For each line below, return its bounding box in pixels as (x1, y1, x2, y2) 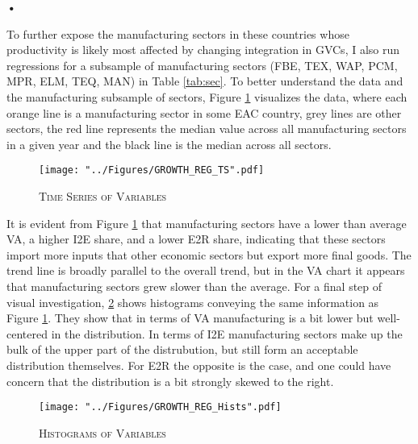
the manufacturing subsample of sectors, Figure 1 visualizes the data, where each (6, 88, 408, 105)
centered (6, 325, 48, 342)
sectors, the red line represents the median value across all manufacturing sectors (6, 120, 407, 137)
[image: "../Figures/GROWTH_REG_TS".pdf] (39, 164, 265, 176)
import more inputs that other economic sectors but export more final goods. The (6, 246, 412, 263)
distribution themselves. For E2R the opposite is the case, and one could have (6, 356, 391, 373)
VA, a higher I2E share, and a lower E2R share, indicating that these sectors (6, 230, 386, 247)
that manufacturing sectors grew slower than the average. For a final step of (6, 277, 382, 294)
